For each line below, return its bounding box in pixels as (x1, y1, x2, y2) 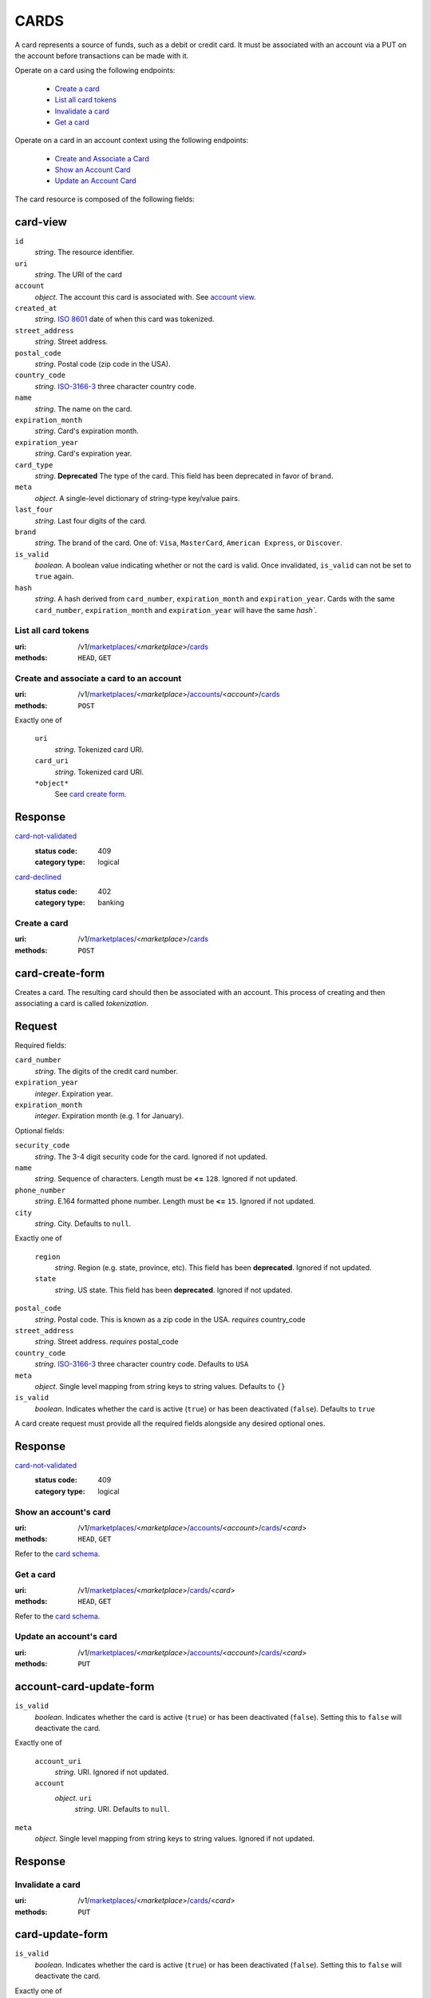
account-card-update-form (14, 1680, 155, 1694)
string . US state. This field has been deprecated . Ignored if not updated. (54, 1285, 293, 1295)
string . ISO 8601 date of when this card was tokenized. (34, 314, 215, 324)
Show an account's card (14, 1506, 111, 1518)
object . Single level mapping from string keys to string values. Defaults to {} (34, 1381, 286, 1391)
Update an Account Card (54, 176, 136, 185)
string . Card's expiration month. (34, 426, 139, 436)
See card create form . (54, 790, 127, 799)
